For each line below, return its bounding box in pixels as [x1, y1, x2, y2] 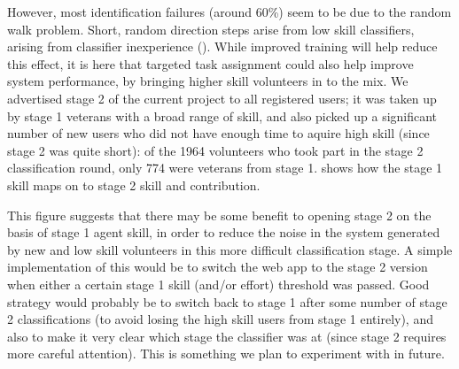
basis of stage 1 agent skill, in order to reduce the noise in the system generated [7, 223, 440, 242]
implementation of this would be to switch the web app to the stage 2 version [7, 258, 428, 276]
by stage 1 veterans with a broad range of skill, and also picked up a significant [7, 106, 438, 125]
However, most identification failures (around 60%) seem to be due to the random [7, 3, 452, 20]
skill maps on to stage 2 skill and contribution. [7, 175, 261, 194]
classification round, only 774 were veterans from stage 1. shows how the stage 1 [7, 158, 443, 177]
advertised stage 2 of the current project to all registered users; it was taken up [7, 88, 437, 107]
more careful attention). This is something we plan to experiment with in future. [7, 344, 445, 363]
